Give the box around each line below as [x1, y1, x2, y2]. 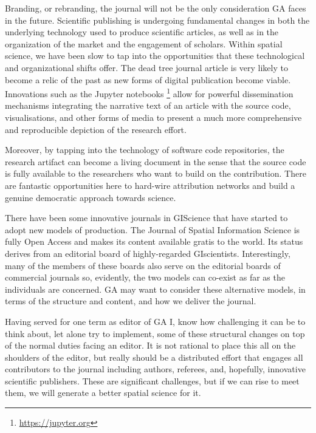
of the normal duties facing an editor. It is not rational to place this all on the [5, 339, 296, 352]
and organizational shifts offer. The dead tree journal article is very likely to [5, 61, 288, 73]
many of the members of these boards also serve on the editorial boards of [5, 259, 281, 271]
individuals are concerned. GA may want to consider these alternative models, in [5, 282, 306, 295]
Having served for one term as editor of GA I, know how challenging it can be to [5, 315, 306, 327]
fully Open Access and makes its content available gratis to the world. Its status [5, 235, 303, 248]
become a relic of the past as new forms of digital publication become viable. [5, 73, 291, 86]
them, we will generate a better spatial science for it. [5, 386, 201, 399]
